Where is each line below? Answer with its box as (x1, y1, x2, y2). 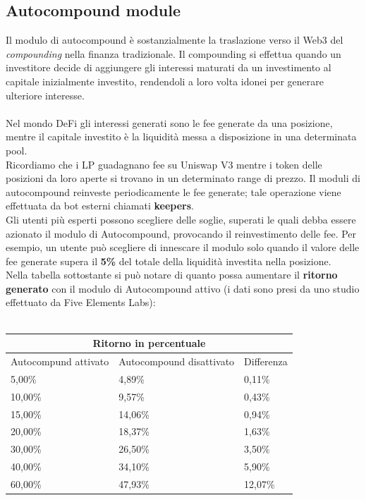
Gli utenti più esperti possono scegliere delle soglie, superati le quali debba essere (6, 212, 356, 226)
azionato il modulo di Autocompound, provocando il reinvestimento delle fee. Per (6, 226, 357, 240)
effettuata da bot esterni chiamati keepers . (6, 198, 194, 213)
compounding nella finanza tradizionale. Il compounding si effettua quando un (6, 46, 341, 61)
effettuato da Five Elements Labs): (6, 295, 156, 310)
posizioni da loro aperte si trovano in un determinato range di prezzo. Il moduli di (6, 171, 360, 185)
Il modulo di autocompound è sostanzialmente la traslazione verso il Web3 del (6, 32, 343, 47)
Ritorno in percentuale (92, 336, 206, 350)
